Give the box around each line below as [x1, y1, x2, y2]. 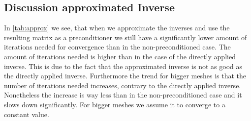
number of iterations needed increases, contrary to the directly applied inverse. [4, 80, 241, 90]
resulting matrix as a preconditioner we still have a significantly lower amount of [4, 32, 247, 42]
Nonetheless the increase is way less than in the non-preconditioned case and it [4, 90, 242, 100]
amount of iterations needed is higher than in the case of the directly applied [4, 51, 236, 61]
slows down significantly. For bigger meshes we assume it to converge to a [4, 99, 225, 109]
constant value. [4, 109, 49, 119]
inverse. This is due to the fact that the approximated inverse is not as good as [4, 61, 243, 71]
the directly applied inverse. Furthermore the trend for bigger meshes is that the [4, 71, 246, 81]
